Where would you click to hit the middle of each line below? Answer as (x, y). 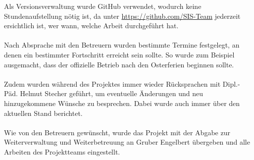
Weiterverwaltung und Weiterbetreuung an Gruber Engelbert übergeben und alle (127, 142)
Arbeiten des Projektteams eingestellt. (62, 151)
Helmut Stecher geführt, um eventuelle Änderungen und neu (112, 93)
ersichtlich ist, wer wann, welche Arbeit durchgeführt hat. (91, 26)
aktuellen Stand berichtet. (43, 113)
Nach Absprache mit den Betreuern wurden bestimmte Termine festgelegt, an (122, 45)
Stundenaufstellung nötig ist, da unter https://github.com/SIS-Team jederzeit (122, 16)
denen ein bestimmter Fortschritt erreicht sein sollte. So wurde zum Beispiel (119, 54)
